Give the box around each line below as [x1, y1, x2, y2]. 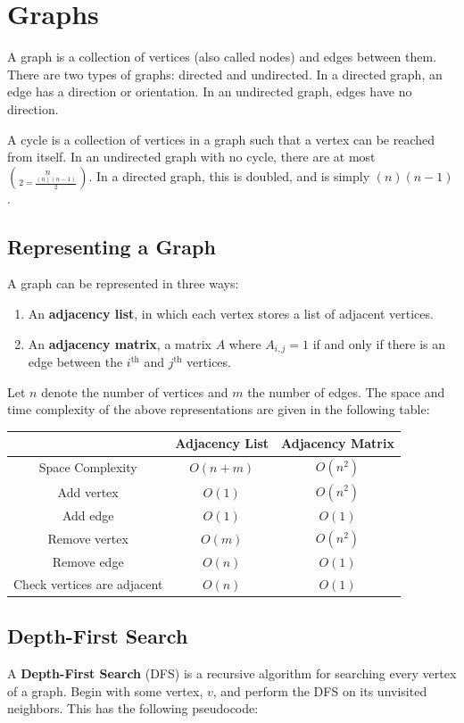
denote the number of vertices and [41, 382, 228, 401]
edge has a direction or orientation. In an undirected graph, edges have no [7, 82, 412, 101]
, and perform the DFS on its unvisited [212, 681, 427, 700]
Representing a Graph [7, 232, 216, 260]
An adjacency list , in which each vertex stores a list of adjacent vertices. [28, 304, 434, 323]
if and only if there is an [312, 334, 445, 353]
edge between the [28, 353, 123, 371]
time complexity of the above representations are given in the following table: [7, 400, 430, 419]
